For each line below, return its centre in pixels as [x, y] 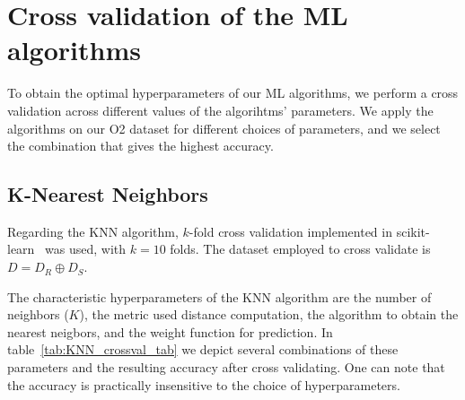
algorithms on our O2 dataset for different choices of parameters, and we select [224, 128]
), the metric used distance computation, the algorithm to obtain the [269, 314]
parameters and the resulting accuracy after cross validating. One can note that [226, 367]
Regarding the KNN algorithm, [93, 231]
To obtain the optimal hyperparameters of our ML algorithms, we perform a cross [233, 93]
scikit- [413, 231]
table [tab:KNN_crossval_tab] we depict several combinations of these [203, 349]
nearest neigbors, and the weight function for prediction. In [170, 331]
